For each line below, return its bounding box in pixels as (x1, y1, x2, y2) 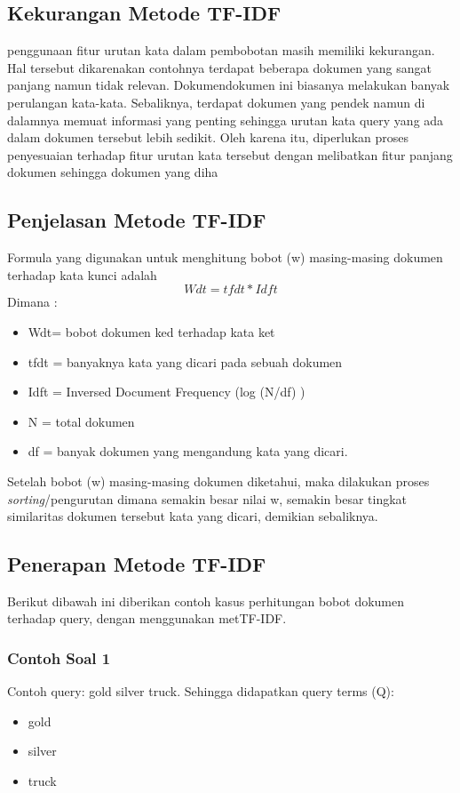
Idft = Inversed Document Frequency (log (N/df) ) (28, 382, 305, 401)
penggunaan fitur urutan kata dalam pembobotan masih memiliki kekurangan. (7, 41, 435, 60)
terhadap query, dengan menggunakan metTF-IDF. (7, 609, 287, 628)
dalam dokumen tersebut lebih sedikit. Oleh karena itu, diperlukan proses (7, 128, 409, 147)
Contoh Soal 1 (7, 647, 111, 669)
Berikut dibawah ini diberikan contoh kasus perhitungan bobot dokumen (7, 591, 405, 610)
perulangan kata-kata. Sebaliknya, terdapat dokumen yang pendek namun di (7, 92, 425, 111)
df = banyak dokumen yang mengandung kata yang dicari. (28, 442, 348, 461)
